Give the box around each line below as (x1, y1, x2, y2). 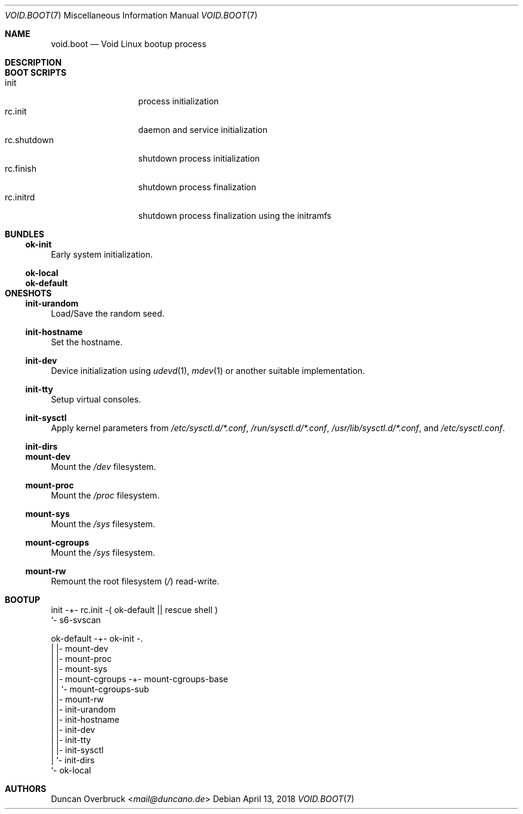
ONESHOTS (5, 288, 52, 298)
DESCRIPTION (5, 57, 62, 67)
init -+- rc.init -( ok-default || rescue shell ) (51, 605, 218, 615)
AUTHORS (5, 784, 47, 794)
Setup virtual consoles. (51, 394, 141, 404)
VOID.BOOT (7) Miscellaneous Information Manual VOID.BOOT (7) (5, 10, 258, 20)
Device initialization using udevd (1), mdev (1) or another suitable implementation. (51, 366, 365, 376)
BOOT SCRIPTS (5, 67, 67, 78)
